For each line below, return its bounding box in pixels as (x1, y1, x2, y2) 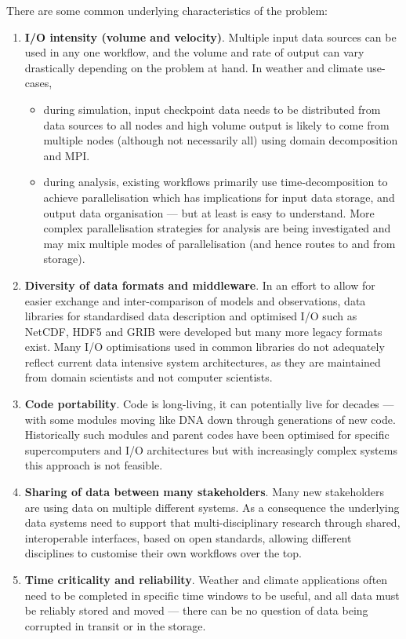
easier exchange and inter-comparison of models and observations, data (24, 292, 366, 309)
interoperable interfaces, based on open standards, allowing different (24, 529, 352, 546)
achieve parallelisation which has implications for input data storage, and (43, 188, 395, 205)
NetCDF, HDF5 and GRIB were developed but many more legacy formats (24, 323, 382, 339)
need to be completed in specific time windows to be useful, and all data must (24, 586, 400, 603)
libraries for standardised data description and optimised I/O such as (24, 308, 357, 324)
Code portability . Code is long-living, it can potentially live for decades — (24, 396, 394, 412)
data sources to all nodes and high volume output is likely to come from (43, 116, 390, 133)
